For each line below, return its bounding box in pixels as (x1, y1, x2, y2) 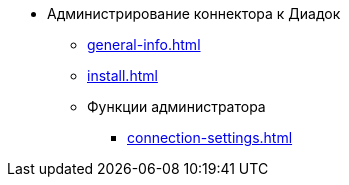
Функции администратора (87, 98, 266, 115)
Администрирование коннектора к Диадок (47, 5, 341, 22)
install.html (87, 67, 158, 84)
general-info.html (87, 36, 201, 53)
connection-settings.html (127, 129, 293, 146)
